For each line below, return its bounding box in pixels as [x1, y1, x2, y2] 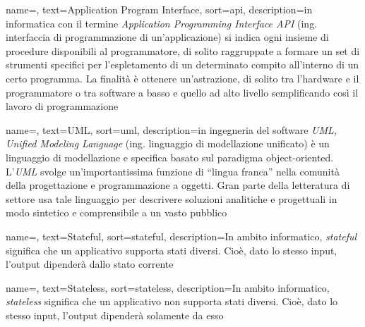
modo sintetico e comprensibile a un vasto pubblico [6, 205, 227, 220]
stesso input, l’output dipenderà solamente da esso [6, 307, 224, 322]
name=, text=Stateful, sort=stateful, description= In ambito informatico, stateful [6, 228, 357, 243]
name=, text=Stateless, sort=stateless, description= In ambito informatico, [6, 280, 330, 295]
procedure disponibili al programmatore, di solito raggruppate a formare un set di [6, 43, 360, 58]
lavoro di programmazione [6, 99, 119, 113]
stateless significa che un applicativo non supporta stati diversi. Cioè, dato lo [6, 294, 338, 309]
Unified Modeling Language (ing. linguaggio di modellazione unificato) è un [6, 136, 330, 151]
